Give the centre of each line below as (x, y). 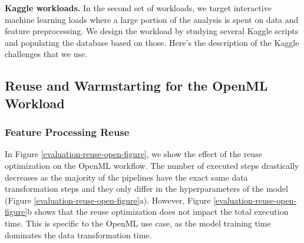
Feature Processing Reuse (67, 132)
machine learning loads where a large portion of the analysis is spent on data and (152, 19)
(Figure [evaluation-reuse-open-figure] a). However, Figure (108, 200)
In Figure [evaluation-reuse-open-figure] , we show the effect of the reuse (133, 154)
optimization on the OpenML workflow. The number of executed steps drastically (152, 165)
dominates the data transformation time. (78, 234)
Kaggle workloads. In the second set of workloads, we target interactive (138, 8)
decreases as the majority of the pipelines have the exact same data (126, 177)
